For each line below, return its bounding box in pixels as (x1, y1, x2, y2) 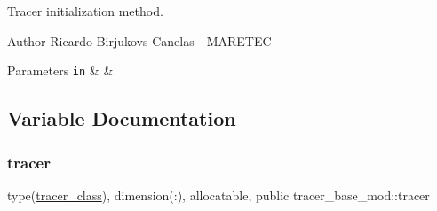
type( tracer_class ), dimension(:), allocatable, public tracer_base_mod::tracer (7, 185, 430, 204)
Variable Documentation (7, 105, 236, 132)
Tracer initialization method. (7, 2, 163, 20)
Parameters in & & (7, 61, 114, 80)
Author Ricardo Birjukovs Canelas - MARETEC (7, 31, 272, 50)
